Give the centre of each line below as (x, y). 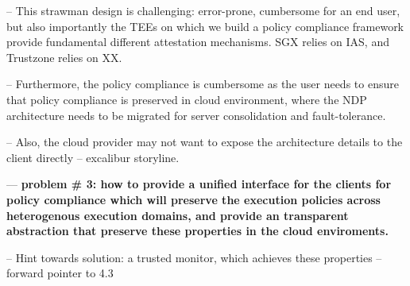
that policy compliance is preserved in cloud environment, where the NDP (187, 99)
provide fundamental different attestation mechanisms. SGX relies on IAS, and (198, 42)
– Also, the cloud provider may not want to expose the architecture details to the (205, 142)
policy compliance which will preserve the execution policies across (193, 199)
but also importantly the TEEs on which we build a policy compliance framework (205, 26)
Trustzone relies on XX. (64, 57)
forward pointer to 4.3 (60, 273)
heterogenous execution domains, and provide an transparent (178, 215)
